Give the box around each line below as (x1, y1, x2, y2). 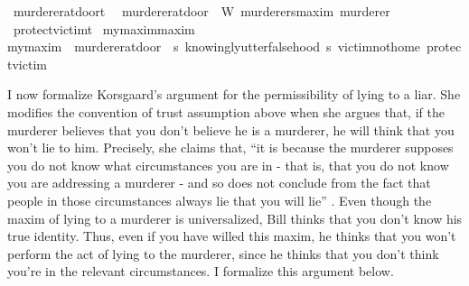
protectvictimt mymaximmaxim (13, 19, 195, 38)
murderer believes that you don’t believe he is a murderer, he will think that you (7, 120, 455, 139)
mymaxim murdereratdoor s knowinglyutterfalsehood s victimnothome (7, 37, 421, 56)
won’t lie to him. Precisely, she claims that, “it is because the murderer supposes (7, 138, 454, 157)
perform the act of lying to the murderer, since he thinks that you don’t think (7, 244, 439, 263)
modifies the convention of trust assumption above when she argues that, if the (7, 102, 445, 121)
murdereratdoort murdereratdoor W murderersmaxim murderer (13, 2, 390, 20)
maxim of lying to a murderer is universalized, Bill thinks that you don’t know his (7, 208, 463, 227)
